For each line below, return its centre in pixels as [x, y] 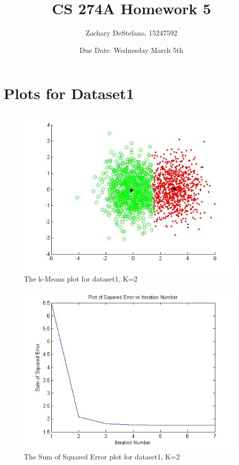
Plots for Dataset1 [69, 93]
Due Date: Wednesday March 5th [131, 50]
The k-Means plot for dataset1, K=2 [81, 278]
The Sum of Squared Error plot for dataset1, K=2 [102, 457]
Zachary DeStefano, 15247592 [131, 33]
